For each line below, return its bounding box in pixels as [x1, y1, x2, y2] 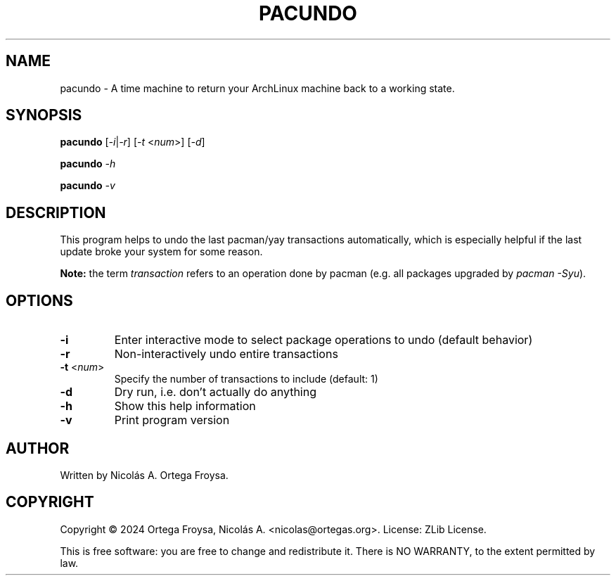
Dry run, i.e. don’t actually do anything [114, 385, 317, 400]
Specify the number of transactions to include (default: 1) [114, 373, 378, 385]
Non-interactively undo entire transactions [114, 347, 338, 362]
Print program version [114, 413, 230, 428]
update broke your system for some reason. [60, 245, 263, 258]
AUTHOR [6, 439, 70, 457]
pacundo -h [60, 158, 116, 170]
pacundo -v [60, 179, 115, 192]
